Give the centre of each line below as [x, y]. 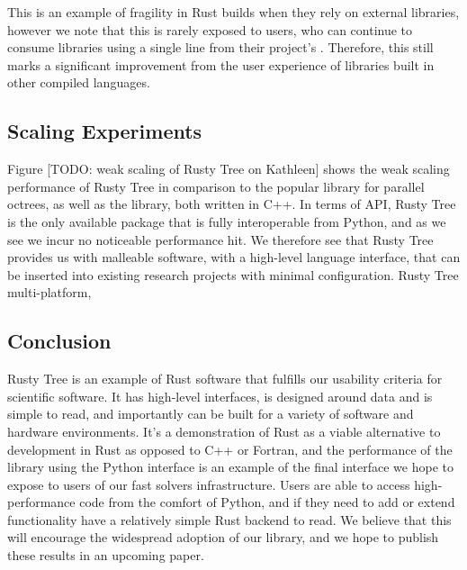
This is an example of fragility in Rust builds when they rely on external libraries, [233, 12]
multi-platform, [49, 292]
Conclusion [59, 341]
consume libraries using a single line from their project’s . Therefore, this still [220, 47]
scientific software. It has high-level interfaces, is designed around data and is [220, 396]
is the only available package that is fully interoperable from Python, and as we [227, 221]
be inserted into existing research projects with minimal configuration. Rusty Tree [233, 274]
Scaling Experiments [105, 131]
